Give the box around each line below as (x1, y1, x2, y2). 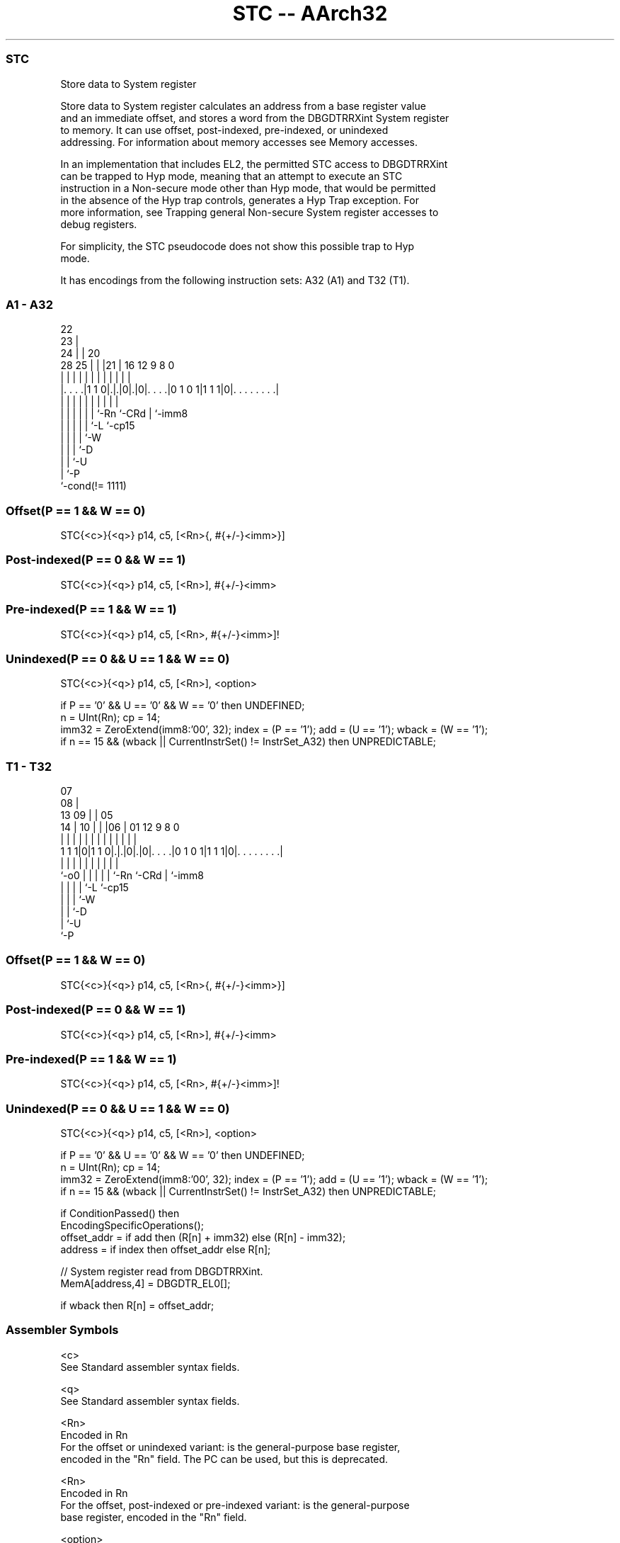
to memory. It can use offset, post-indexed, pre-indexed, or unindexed (60, 123, 389, 136)
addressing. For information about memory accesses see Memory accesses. (60, 135, 418, 148)
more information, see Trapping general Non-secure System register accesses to (60, 205, 439, 218)
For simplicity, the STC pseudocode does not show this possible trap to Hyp (60, 239, 415, 252)
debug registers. (60, 217, 137, 230)
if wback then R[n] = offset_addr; (60, 1299, 214, 1311)
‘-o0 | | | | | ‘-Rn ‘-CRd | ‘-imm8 (60, 869, 204, 881)
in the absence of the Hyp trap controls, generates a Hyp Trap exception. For (60, 193, 419, 206)
